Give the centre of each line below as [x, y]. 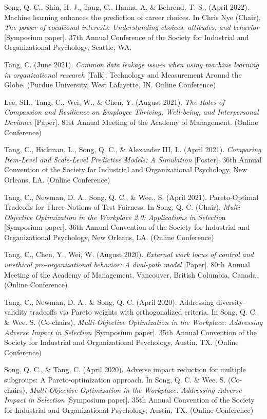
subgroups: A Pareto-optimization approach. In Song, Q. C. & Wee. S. [115, 379]
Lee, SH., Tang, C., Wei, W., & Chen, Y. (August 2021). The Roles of [115, 102]
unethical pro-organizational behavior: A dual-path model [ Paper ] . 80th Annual [127, 265]
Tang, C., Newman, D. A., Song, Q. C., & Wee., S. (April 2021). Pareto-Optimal [131, 197]
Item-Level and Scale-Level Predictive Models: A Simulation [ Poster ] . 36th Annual [133, 159]
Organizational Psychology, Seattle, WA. [68, 47]
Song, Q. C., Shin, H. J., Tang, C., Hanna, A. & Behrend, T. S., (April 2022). [127, 7]
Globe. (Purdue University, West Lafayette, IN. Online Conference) [110, 85]
